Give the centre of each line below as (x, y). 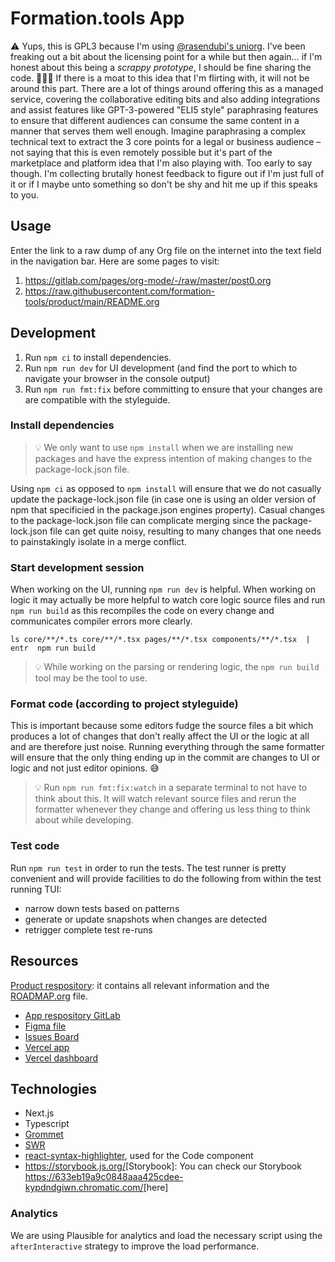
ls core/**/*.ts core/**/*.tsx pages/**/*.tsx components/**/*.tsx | (160, 640)
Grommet (44, 1134)
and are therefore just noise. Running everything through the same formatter (167, 747)
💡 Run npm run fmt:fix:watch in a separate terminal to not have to (171, 788)
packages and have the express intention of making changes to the (173, 458)
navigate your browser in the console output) (117, 378)
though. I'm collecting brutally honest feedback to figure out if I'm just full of (167, 173)
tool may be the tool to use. (91, 678)
